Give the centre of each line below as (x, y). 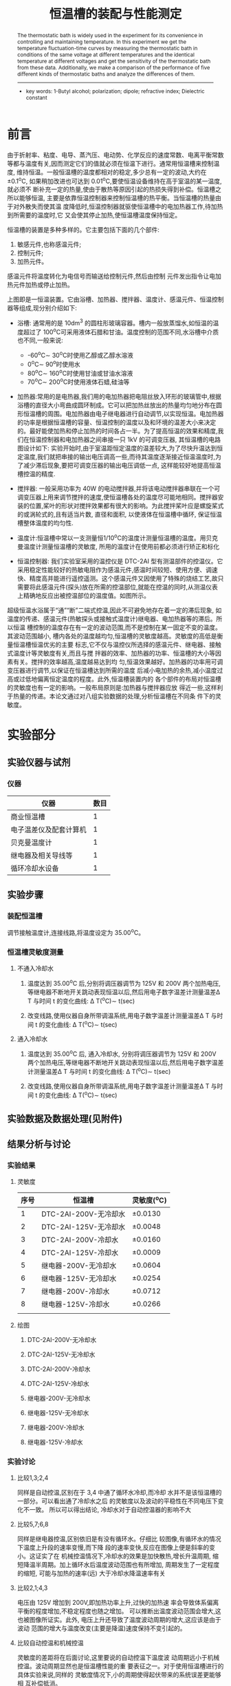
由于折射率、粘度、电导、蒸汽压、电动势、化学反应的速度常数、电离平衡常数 (115, 155)
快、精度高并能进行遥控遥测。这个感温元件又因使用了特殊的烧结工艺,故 (117, 578)
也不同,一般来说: (40, 341)
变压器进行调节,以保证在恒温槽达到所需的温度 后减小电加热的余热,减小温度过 (115, 670)
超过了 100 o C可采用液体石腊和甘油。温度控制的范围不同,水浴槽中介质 (121, 331)
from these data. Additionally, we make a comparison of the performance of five (113, 67)
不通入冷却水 (35, 969)
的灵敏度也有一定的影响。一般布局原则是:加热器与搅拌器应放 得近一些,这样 (112, 687)
